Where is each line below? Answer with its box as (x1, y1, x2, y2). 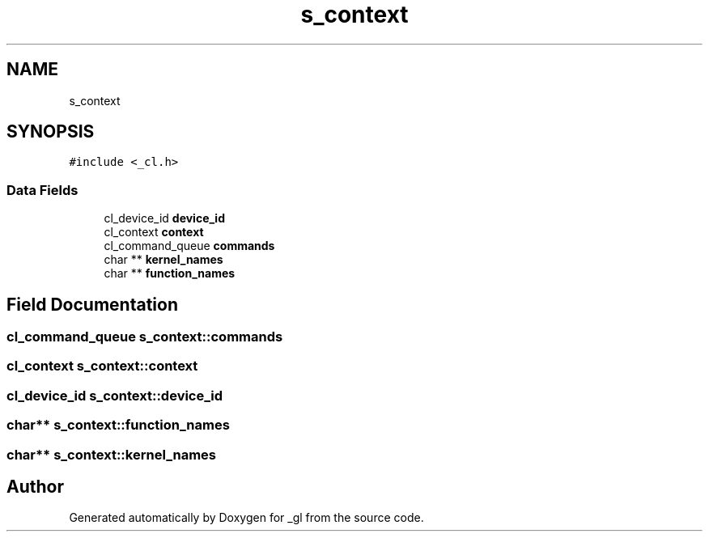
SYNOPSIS (6, 121, 95, 142)
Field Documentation (6, 294, 178, 315)
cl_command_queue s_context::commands (6, 328, 283, 345)
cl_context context (104, 225, 204, 239)
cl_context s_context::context (6, 358, 198, 375)
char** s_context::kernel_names (6, 446, 216, 463)
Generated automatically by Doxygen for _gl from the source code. (69, 510, 424, 525)
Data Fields (6, 181, 79, 198)
